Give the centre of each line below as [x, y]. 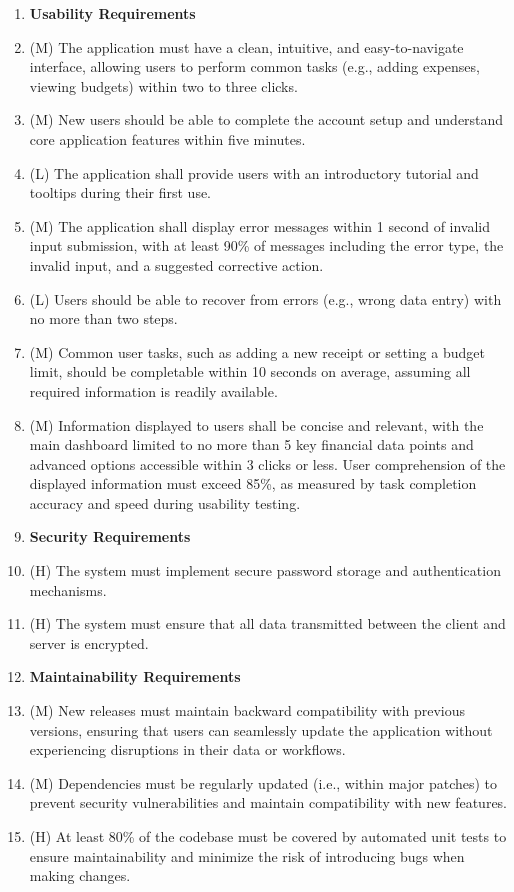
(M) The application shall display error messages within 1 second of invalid [260, 225]
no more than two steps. [103, 318]
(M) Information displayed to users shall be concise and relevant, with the [256, 424]
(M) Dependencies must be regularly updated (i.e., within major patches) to [263, 782]
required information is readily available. [153, 390]
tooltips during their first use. [120, 192]
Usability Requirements [112, 13]
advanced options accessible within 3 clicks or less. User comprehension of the [267, 463]
